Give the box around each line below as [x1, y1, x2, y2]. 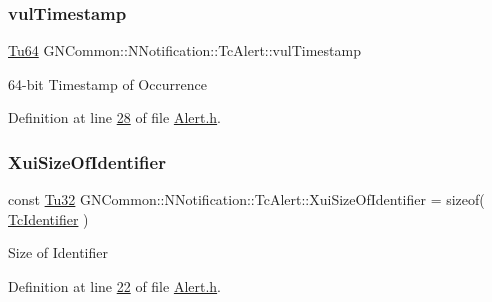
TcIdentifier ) [8, 208, 89, 229]
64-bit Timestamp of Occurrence [8, 73, 207, 94]
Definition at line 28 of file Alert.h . [8, 107, 222, 128]
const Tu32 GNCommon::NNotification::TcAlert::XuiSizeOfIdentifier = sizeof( [8, 189, 485, 210]
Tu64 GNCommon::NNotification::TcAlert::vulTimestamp [8, 40, 361, 61]
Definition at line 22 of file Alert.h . [8, 276, 222, 296]
